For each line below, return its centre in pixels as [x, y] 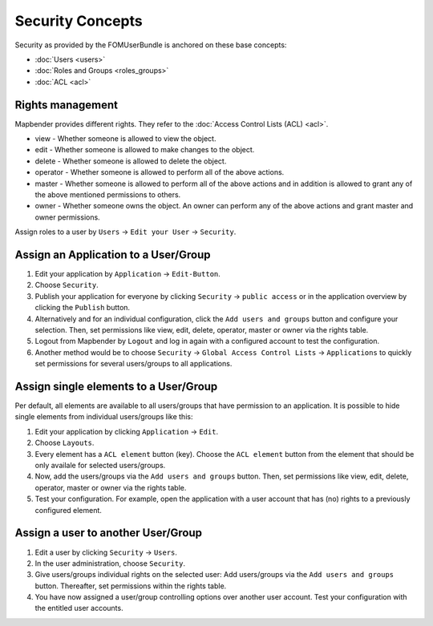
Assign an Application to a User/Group [113, 254]
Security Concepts [79, 21]
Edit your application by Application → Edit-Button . [127, 274]
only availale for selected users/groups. [100, 466]
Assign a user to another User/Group [109, 533]
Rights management [66, 105]
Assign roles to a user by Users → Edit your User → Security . [125, 232]
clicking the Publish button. [83, 308]
